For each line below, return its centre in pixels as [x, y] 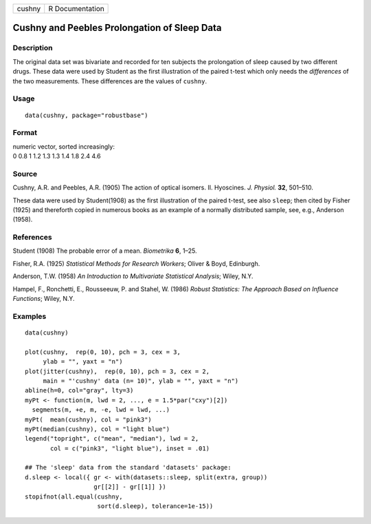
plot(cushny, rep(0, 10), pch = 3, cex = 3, [103, 352]
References [32, 238]
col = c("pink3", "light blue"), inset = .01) [130, 448]
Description [33, 48]
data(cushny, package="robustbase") [87, 115]
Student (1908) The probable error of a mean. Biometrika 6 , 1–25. [105, 251]
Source [25, 174]
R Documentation [76, 9]
